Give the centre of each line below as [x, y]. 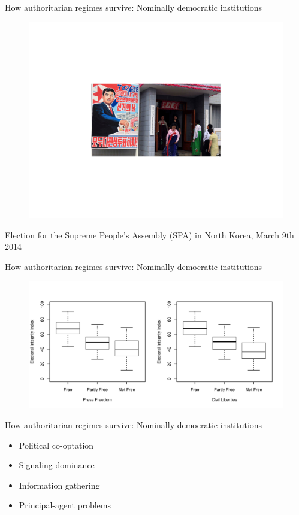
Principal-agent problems [65, 505]
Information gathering [59, 485]
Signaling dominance [57, 465]
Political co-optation [56, 445]
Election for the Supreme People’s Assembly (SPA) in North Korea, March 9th [149, 234]
